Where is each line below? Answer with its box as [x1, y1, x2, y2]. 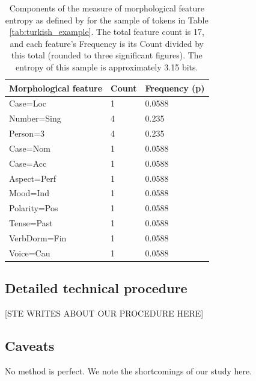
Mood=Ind [9, 187, 49, 199]
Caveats [5, 336, 55, 355]
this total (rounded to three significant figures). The [11, 49, 203, 61]
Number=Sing [9, 112, 61, 125]
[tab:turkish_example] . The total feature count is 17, [9, 25, 204, 38]
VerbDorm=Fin [9, 232, 67, 244]
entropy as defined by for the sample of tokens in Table [5, 13, 209, 26]
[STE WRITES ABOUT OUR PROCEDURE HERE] [5, 307, 204, 320]
